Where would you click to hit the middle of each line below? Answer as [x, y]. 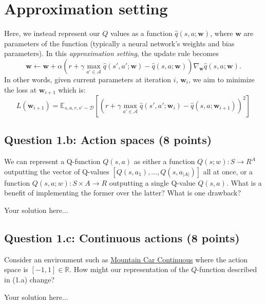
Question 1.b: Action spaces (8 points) [108, 140]
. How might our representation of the [129, 269]
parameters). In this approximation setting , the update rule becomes [111, 53]
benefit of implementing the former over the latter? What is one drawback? [123, 193]
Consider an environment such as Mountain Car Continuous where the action [126, 259]
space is [16, 269]
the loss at [21, 89]
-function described [227, 269]
